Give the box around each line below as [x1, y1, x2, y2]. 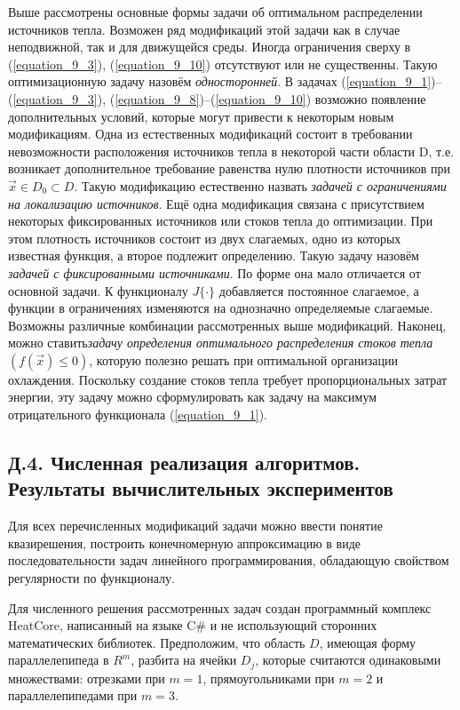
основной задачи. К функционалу [8, 281, 188, 299]
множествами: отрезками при [8, 668, 165, 687]
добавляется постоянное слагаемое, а [218, 281, 419, 299]
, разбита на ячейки [131, 650, 237, 669]
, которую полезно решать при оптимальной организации [89, 350, 398, 369]
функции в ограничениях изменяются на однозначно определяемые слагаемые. [8, 299, 433, 317]
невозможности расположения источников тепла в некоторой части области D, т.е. [8, 141, 455, 160]
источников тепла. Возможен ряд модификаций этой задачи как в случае [8, 20, 401, 38]
